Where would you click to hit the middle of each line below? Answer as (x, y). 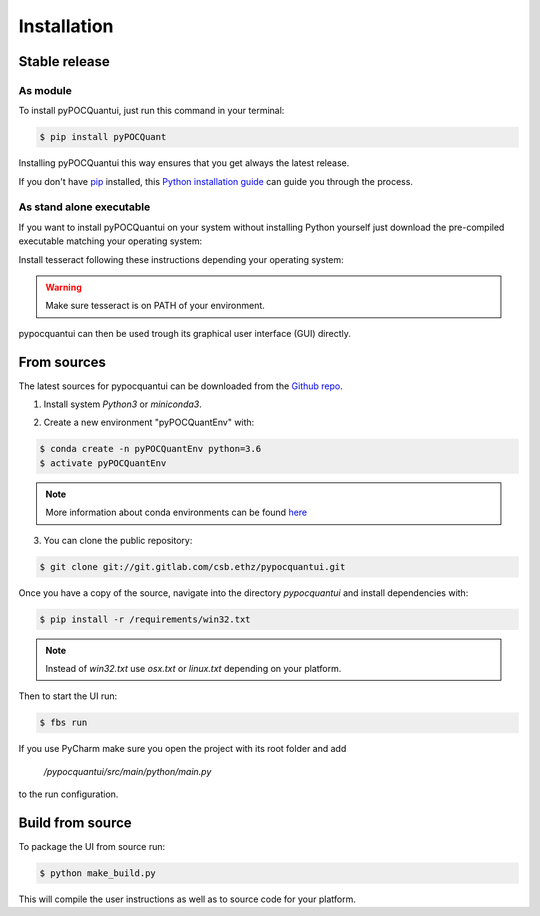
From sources (62, 361)
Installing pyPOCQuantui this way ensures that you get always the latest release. (184, 163)
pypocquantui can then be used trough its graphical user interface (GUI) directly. (185, 333)
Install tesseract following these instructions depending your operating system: (181, 259)
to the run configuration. (68, 794)
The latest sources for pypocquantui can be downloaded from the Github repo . (181, 386)
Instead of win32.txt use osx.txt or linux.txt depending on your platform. (193, 668)
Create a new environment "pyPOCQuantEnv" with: (149, 422)
